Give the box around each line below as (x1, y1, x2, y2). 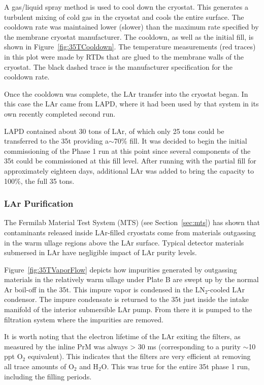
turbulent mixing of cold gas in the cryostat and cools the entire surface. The (4, 11, 244, 22)
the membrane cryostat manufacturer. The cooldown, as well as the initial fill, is (4, 31, 254, 42)
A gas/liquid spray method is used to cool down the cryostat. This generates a (4, 2, 248, 12)
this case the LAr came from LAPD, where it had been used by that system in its (4, 98, 259, 109)
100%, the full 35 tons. (4, 175, 75, 186)
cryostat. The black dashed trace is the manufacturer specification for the (4, 61, 233, 72)
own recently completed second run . (4, 108, 116, 119)
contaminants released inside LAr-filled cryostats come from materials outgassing (4, 227, 256, 237)
